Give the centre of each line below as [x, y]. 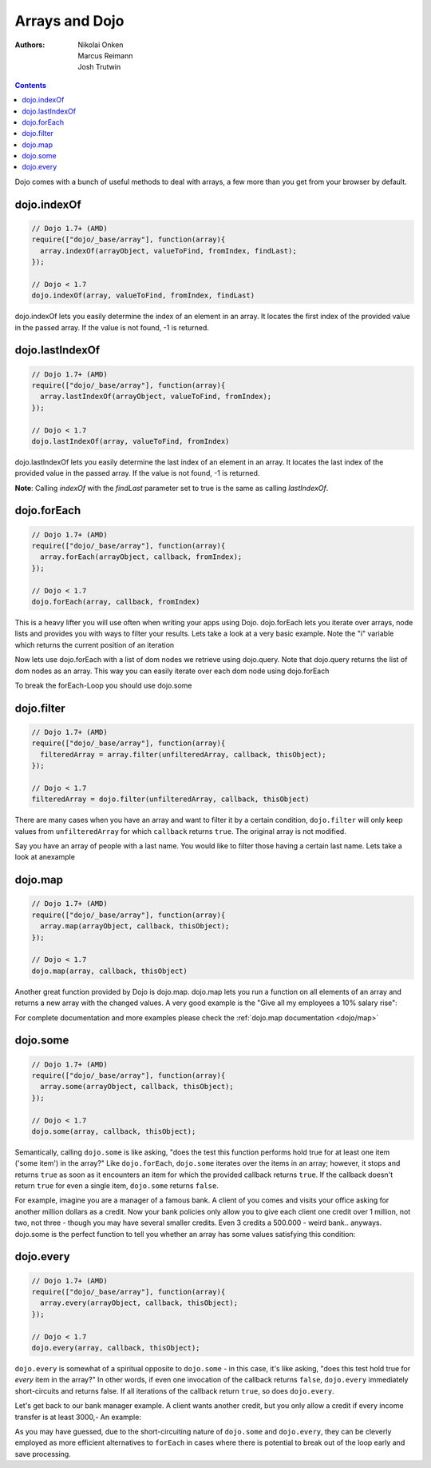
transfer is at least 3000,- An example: [78, 1417]
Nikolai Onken [101, 45]
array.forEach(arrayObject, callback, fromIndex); [141, 557]
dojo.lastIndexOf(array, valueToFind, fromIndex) [130, 441]
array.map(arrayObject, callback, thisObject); [135, 926]
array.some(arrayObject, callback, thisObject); [137, 1087]
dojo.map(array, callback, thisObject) [109, 971]
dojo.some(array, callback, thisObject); [114, 1131]
